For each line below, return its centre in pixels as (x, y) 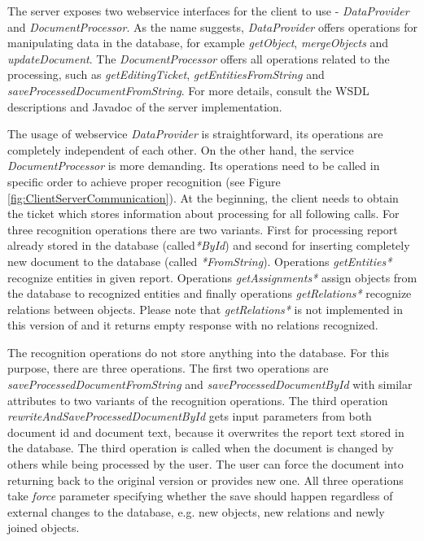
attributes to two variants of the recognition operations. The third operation (198, 400)
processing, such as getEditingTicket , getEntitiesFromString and (166, 74)
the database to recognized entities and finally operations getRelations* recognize (210, 293)
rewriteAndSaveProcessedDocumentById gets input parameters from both (190, 416)
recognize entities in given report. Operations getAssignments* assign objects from (212, 277)
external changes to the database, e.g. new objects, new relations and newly (196, 511)
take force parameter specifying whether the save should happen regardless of (200, 496)
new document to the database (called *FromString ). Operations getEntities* (200, 261)
